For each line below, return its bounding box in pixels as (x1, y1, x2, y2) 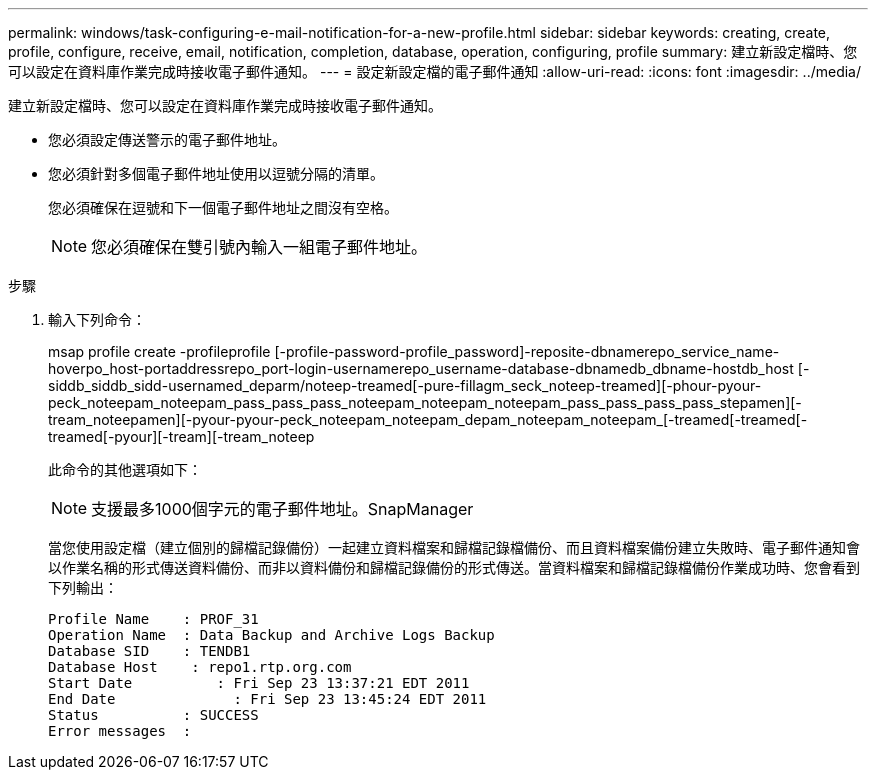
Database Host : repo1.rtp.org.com (48, 659, 352, 675)
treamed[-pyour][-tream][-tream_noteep (48, 428, 315, 445)
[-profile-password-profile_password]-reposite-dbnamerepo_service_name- (274, 343, 780, 360)
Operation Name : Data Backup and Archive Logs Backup (48, 627, 495, 643)
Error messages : (48, 723, 192, 739)
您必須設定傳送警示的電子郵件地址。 (48, 131, 286, 148)
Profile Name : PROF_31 (48, 611, 259, 627)
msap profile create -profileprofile (48, 343, 271, 360)
